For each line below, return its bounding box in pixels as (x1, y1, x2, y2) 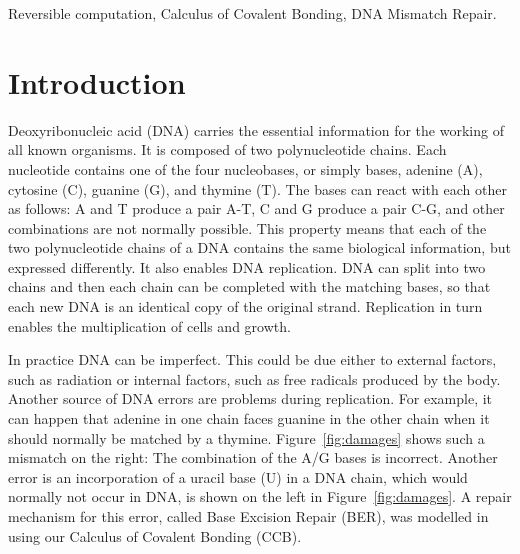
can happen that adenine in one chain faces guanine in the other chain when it (8, 408, 490, 429)
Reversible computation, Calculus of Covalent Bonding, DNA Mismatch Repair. (8, 3, 497, 23)
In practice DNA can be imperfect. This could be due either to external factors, (8, 349, 497, 370)
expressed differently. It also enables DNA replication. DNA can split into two (8, 256, 486, 277)
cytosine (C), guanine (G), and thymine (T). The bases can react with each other (8, 178, 507, 199)
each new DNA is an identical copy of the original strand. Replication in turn (8, 296, 483, 317)
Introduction (8, 61, 186, 102)
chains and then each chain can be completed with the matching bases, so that (8, 276, 491, 297)
